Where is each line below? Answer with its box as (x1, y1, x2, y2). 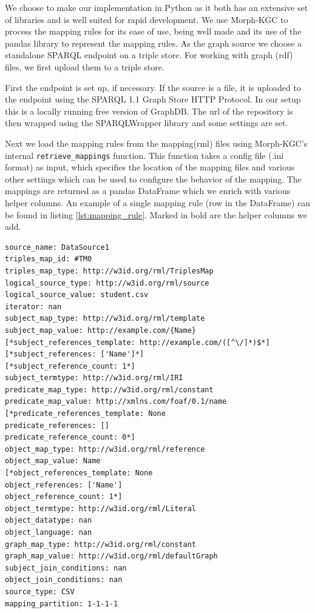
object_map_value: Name (5, 457, 101, 466)
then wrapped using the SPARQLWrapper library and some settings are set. (5, 116, 288, 129)
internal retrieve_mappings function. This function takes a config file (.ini (5, 149, 284, 161)
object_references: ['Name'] (5, 480, 123, 489)
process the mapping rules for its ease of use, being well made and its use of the (5, 25, 302, 38)
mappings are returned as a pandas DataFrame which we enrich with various (5, 184, 291, 197)
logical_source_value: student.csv (5, 290, 149, 300)
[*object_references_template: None (5, 469, 153, 478)
